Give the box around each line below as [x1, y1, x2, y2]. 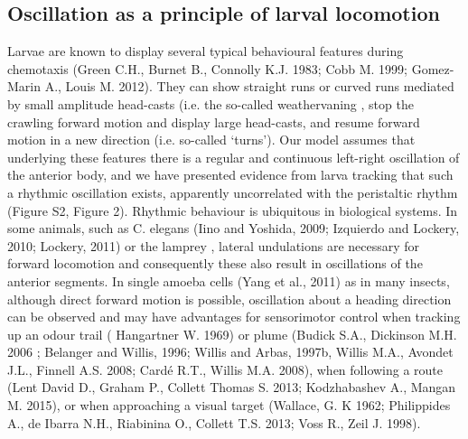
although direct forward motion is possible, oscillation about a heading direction [7, 289, 452, 308]
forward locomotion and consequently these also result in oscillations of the [7, 254, 423, 273]
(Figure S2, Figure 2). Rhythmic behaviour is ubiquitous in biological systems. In [7, 201, 458, 219]
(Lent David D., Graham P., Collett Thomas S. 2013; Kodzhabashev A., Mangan [7, 378, 456, 397]
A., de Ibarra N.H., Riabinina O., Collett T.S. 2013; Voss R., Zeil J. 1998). [7, 413, 421, 432]
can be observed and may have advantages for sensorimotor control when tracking [7, 307, 461, 326]
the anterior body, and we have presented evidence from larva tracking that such [7, 165, 454, 184]
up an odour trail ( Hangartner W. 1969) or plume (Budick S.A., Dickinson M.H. [7, 324, 457, 343]
